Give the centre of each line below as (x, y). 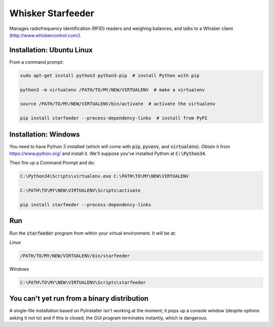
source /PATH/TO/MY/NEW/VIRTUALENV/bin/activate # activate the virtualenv (118, 104)
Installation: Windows (45, 134)
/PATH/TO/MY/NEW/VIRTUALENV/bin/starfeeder (75, 256)
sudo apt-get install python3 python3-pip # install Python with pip (110, 75)
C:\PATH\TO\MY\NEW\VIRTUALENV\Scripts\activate (80, 191)
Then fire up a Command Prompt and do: (52, 163)
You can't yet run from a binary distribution (79, 299)
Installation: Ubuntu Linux (51, 50)
